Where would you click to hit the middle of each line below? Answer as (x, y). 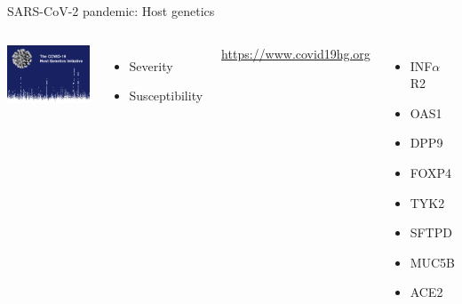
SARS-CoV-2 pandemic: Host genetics (111, 11)
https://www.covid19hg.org (296, 53)
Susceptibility (166, 96)
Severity (151, 65)
